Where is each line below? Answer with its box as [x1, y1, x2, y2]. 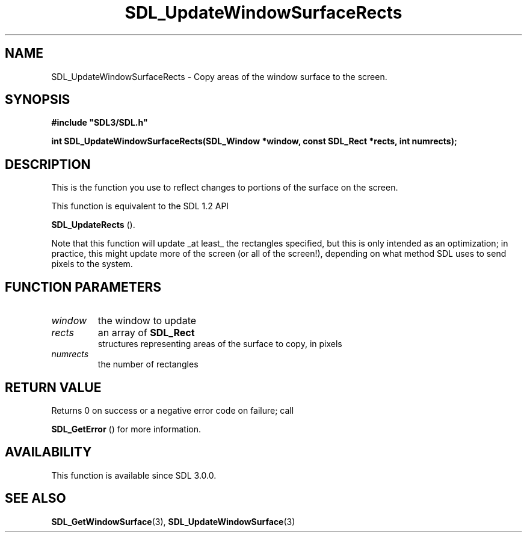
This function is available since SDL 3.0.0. [51, 470, 217, 480]
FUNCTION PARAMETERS [5, 279, 161, 295]
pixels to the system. [51, 259, 133, 269]
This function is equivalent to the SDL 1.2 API [51, 201, 229, 212]
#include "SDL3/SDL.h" [51, 117, 148, 128]
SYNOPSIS [5, 92, 70, 108]
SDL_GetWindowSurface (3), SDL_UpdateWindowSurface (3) [51, 516, 295, 527]
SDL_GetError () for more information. [51, 423, 202, 434]
